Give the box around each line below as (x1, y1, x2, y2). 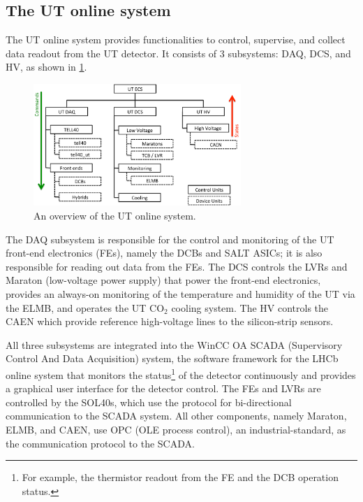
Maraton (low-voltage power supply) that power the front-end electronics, (6, 273, 321, 287)
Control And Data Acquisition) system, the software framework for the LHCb (6, 351, 339, 366)
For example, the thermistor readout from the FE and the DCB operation (22, 470, 339, 485)
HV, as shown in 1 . (6, 59, 87, 74)
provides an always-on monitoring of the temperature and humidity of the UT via (6, 287, 355, 301)
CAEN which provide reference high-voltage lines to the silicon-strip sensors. (6, 314, 334, 329)
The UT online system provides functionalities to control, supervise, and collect (6, 32, 346, 47)
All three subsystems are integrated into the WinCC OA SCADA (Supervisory (6, 337, 343, 352)
